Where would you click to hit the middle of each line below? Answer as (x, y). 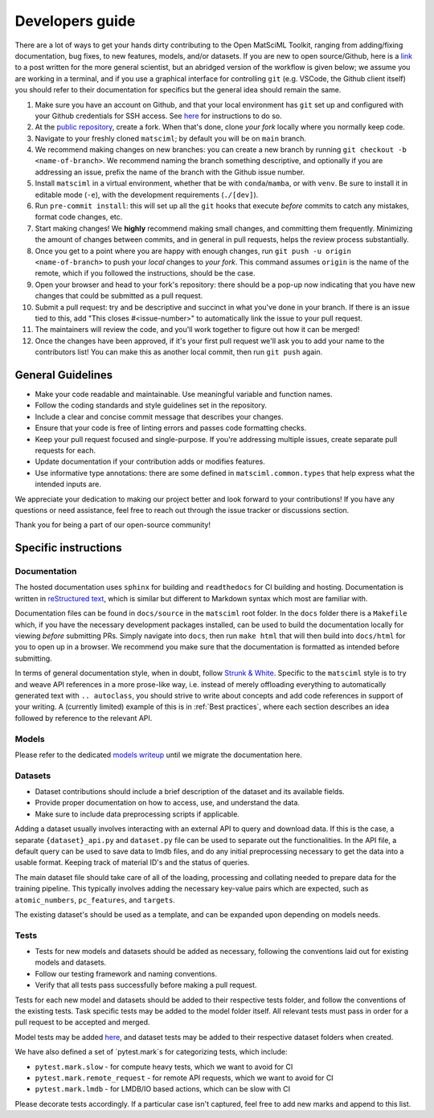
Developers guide (75, 21)
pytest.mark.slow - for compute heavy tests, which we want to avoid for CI (164, 1067)
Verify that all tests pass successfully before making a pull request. (146, 985)
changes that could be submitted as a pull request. (119, 296)
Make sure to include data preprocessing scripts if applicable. (137, 814)
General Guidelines (63, 375)
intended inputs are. (68, 484)
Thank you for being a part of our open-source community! (113, 525)
